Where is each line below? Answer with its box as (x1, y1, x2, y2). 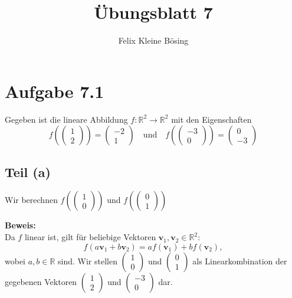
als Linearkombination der (192, 254, 287, 267)
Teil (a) (5, 162, 51, 181)
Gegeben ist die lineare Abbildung (5, 113, 128, 125)
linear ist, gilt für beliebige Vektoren (24, 231, 156, 243)
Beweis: (5, 219, 36, 231)
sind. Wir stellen (58, 254, 117, 267)
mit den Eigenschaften (171, 113, 252, 125)
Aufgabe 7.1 (5, 78, 104, 103)
